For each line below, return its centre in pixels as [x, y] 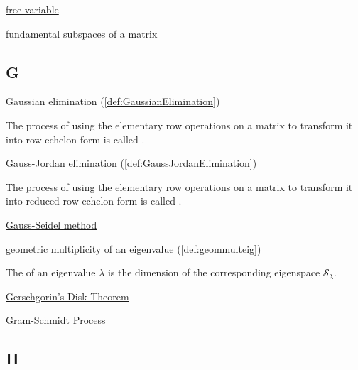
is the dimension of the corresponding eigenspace [214, 272]
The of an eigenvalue [51, 272]
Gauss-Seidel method [51, 224]
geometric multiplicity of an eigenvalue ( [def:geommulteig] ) [134, 248]
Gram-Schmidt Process [56, 320]
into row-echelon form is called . [75, 139]
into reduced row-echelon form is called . [94, 201]
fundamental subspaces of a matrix [82, 33]
